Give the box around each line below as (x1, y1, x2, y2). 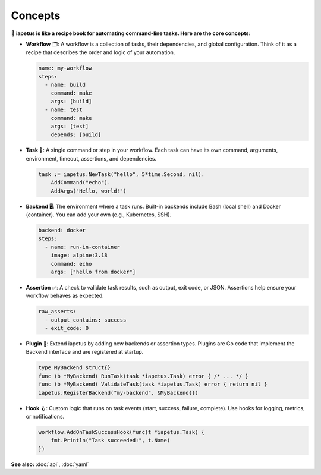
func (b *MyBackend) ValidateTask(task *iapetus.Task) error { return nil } (38, 381, 267, 388)
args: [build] (51, 98, 92, 105)
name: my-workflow (38, 65, 92, 71)
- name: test (45, 106, 83, 113)
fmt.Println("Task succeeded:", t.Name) (51, 437, 171, 444)
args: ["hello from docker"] (51, 268, 136, 275)
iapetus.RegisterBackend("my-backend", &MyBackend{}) (38, 389, 199, 396)
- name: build (45, 81, 86, 89)
